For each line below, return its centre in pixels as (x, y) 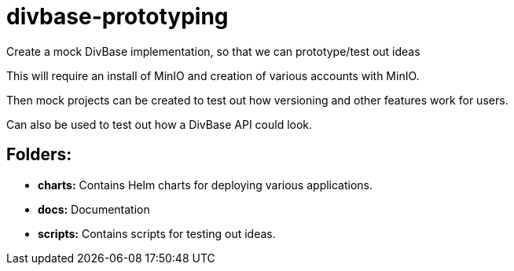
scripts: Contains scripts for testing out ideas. (157, 233)
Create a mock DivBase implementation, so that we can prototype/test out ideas (213, 51)
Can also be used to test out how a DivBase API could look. (160, 124)
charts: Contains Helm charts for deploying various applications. (206, 185)
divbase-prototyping (117, 16)
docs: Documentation (94, 209)
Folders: (39, 155)
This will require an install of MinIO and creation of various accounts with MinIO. (213, 75)
